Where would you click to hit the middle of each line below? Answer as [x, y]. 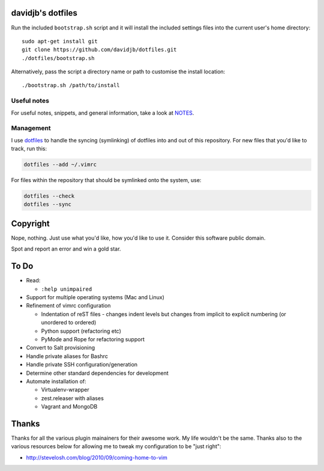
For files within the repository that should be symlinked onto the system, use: [106, 180]
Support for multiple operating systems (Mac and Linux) [95, 297]
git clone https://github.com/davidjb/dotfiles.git [99, 50]
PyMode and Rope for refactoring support [93, 339]
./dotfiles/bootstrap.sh [58, 58]
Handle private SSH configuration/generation [82, 365]
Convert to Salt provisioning [61, 348]
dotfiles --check [49, 196]
